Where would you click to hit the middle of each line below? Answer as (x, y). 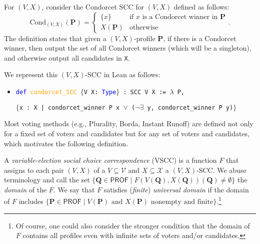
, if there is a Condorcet (200, 38)
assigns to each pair (34, 170)
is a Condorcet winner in (180, 17)
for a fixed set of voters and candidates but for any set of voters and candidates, (127, 133)
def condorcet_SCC (46, 92)
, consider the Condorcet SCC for (93, 7)
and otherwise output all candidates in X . (67, 57)
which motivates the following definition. (66, 143)
